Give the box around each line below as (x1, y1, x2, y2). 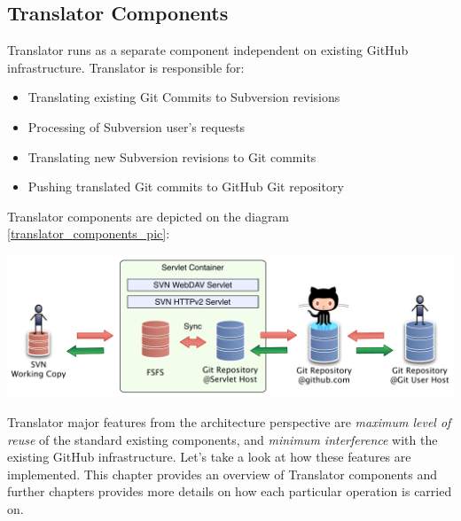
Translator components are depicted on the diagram (7, 206, 290, 225)
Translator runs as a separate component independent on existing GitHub (7, 41, 409, 59)
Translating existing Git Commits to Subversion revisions (27, 88, 340, 106)
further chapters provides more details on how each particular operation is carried (7, 482, 452, 501)
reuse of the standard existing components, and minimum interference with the (7, 430, 438, 448)
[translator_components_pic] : (7, 224, 170, 243)
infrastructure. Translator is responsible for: (7, 58, 245, 76)
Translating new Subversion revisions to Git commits (27, 147, 316, 166)
